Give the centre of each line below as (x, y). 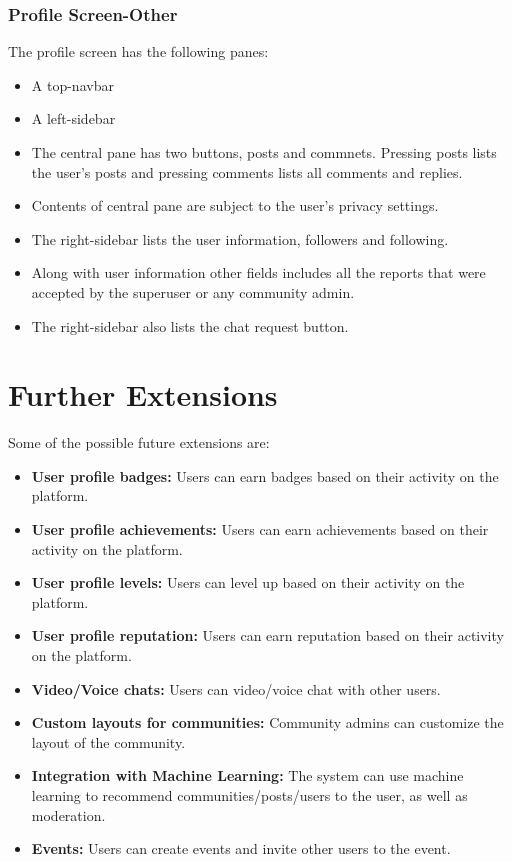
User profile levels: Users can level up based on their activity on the (248, 582)
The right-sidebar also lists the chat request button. (190, 325)
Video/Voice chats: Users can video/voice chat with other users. (236, 688)
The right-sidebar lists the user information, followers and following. (240, 238)
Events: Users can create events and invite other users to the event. (241, 848)
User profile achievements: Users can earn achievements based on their (260, 529)
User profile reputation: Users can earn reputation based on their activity (267, 635)
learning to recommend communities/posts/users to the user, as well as (249, 795)
